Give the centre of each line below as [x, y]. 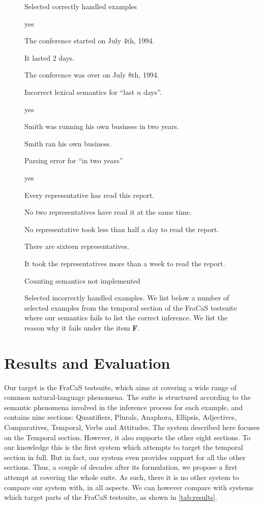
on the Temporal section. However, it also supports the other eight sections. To [127, 437]
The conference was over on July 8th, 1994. [92, 75]
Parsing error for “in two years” [74, 160]
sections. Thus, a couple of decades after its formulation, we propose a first [121, 467]
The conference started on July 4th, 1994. [90, 41]
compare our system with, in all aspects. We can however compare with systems [129, 487]
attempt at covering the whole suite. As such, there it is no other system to [122, 477]
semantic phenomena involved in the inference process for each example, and [123, 407]
